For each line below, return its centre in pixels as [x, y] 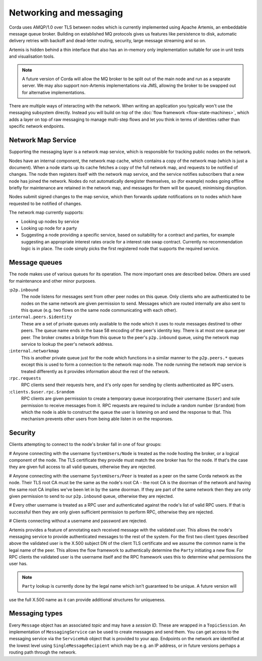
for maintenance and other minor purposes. [53, 281]
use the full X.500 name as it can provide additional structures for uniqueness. [87, 599]
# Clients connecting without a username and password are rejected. [78, 521]
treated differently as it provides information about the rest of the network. [95, 371]
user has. [18, 564]
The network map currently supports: [46, 212]
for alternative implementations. [54, 92]
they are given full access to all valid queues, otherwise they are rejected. [82, 467]
